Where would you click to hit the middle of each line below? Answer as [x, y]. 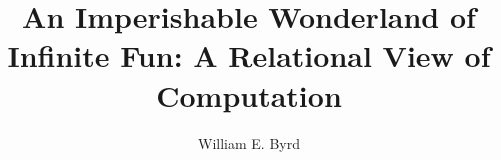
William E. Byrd [249, 142]
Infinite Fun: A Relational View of [249, 55]
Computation [249, 94]
